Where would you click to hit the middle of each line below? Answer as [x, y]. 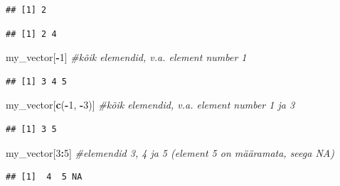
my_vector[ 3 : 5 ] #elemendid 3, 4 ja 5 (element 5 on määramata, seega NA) [170, 152]
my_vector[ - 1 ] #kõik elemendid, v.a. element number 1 [126, 57]
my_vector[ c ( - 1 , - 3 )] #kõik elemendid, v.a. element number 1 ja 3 [150, 105]
